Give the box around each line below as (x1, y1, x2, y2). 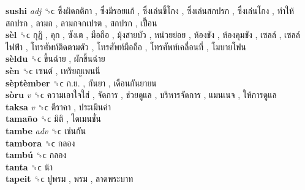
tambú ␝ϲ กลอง (6, 148, 67, 161)
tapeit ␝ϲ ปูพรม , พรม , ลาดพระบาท (6, 172, 134, 185)
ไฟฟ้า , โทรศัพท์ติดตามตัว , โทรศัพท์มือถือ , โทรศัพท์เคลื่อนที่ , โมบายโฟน (6, 40, 246, 53)
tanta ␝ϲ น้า (6, 160, 53, 173)
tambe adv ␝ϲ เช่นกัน (6, 124, 86, 137)
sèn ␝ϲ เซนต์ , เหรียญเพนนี (6, 64, 100, 77)
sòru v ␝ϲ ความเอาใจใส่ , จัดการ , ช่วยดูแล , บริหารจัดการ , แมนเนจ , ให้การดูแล (6, 88, 277, 101)
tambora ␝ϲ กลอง (6, 136, 75, 149)
